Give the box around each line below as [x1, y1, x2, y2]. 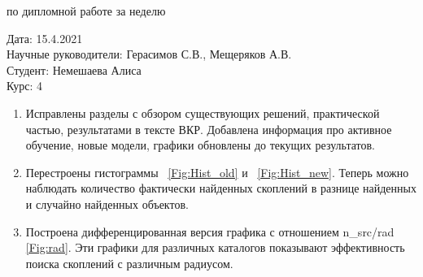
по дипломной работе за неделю [7, 2, 166, 19]
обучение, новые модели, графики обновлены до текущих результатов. [25, 136, 375, 154]
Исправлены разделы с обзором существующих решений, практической [25, 104, 380, 121]
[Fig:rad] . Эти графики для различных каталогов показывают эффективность [25, 239, 405, 256]
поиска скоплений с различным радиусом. [25, 254, 233, 271]
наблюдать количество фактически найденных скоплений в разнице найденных [25, 180, 416, 197]
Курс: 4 [7, 77, 43, 94]
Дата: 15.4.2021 [7, 29, 83, 46]
